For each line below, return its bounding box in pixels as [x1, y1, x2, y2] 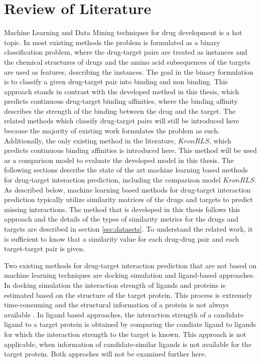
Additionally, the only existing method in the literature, [4, 135, 176, 145]
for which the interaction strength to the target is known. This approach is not [4, 328, 246, 339]
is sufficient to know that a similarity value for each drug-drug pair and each [4, 233, 239, 244]
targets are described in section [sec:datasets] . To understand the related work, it [4, 224, 253, 234]
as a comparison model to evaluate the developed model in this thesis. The [4, 154, 234, 165]
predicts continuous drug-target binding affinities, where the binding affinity [4, 96, 238, 106]
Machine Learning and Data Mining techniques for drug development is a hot [4, 27, 242, 38]
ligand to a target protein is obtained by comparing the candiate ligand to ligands [4, 319, 256, 329]
